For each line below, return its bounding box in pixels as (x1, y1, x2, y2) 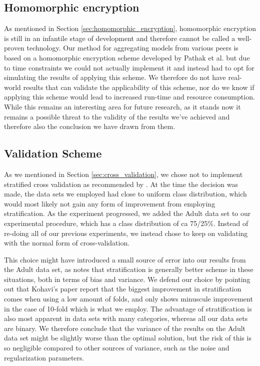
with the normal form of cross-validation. (4, 237, 130, 248)
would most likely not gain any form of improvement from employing (4, 198, 215, 208)
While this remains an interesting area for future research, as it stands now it (4, 101, 241, 111)
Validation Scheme (4, 145, 102, 161)
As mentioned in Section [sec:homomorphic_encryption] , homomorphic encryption (4, 23, 256, 33)
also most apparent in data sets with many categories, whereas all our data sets (4, 313, 248, 323)
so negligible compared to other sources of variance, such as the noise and (4, 342, 229, 353)
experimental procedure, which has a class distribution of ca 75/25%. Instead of (4, 217, 248, 228)
